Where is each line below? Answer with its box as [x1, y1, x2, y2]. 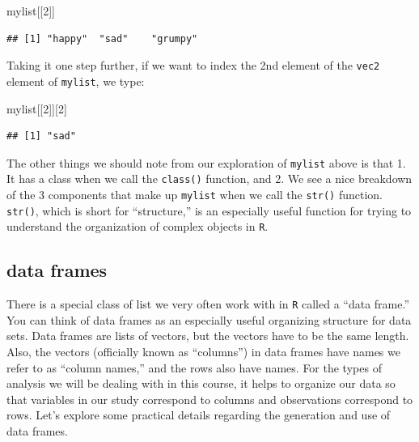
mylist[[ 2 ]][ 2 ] [6, 100, 67, 117]
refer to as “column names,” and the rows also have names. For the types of [6, 359, 382, 376]
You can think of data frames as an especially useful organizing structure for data [6, 311, 412, 328]
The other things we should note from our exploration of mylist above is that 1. [6, 154, 406, 171]
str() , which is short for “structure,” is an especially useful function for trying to [6, 202, 412, 219]
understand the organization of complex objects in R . [6, 218, 269, 235]
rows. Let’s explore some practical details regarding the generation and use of [6, 406, 391, 423]
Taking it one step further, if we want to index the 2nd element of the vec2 [6, 57, 380, 74]
